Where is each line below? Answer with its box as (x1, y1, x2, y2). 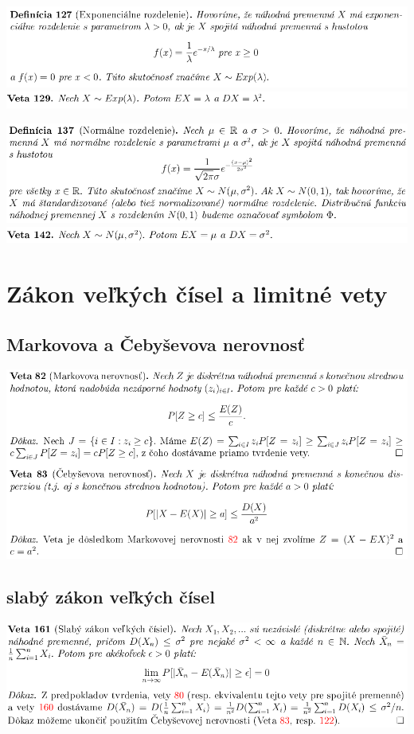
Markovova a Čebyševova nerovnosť (6, 331, 305, 356)
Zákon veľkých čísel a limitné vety (6, 277, 388, 310)
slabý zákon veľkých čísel (6, 584, 215, 609)
